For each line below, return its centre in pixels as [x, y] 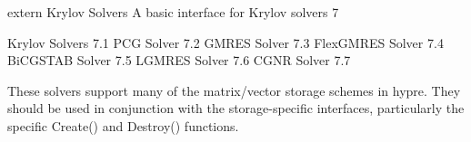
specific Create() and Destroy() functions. [123, 125]
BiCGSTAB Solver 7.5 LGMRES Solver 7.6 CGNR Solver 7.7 [179, 60]
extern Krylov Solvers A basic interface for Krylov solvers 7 [173, 12]
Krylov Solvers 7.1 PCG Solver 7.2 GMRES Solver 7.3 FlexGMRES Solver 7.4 [225, 42]
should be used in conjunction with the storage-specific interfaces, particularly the [236, 108]
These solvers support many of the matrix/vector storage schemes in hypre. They [234, 90]
